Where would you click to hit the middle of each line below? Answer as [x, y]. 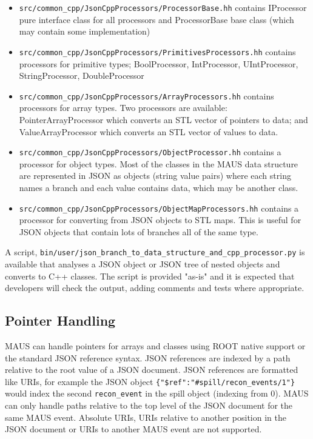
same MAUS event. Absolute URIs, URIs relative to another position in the [146, 417]
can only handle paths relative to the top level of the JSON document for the [149, 405]
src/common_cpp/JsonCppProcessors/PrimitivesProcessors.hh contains [157, 51]
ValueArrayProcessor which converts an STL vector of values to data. [149, 131]
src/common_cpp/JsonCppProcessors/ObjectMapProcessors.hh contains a [159, 208]
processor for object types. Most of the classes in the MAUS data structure [159, 163]
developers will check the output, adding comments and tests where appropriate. [155, 288]
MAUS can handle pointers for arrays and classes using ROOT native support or [155, 346]
